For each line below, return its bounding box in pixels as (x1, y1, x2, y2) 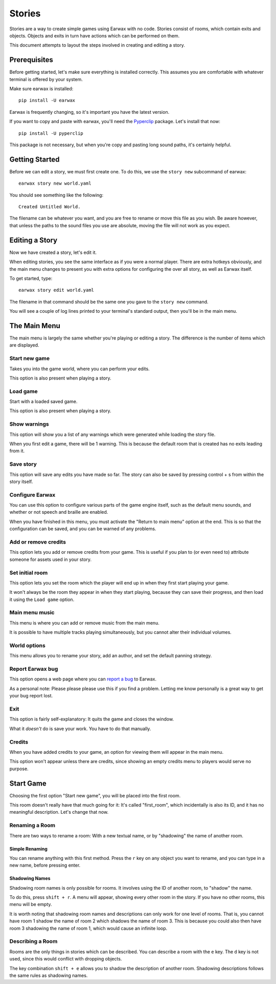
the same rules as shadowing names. (9, 972, 88, 978)
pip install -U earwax (18, 97, 76, 104)
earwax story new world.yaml (18, 180, 91, 187)
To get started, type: (9, 275, 53, 282)
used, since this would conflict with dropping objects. (9, 956, 122, 962)
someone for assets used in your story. (9, 556, 92, 563)
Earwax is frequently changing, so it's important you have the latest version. (9, 109, 170, 115)
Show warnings (9, 420, 49, 428)
